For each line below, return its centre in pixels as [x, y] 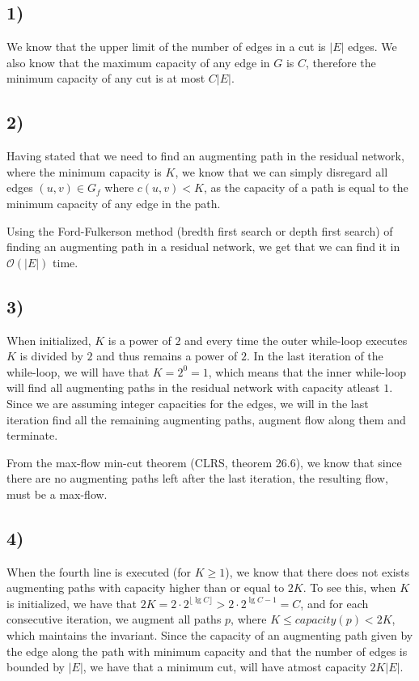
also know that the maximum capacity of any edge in [138, 62]
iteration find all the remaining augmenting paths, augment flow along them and [206, 419]
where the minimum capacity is [84, 171]
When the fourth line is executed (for [99, 571]
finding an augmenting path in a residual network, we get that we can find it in [203, 247]
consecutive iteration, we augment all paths [114, 619]
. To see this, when [349, 587]
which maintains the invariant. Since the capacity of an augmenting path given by [210, 635]
